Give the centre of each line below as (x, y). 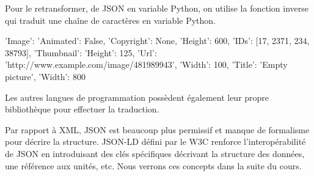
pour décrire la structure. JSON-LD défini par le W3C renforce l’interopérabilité (155, 141)
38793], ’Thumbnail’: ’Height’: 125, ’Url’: (81, 52)
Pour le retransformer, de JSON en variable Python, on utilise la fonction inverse (157, 8)
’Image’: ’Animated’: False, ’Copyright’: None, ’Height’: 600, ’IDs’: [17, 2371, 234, (157, 41)
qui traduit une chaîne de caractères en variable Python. (111, 20)
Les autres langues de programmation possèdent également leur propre (137, 97)
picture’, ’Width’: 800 (45, 76)
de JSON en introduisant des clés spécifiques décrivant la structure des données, (155, 153)
